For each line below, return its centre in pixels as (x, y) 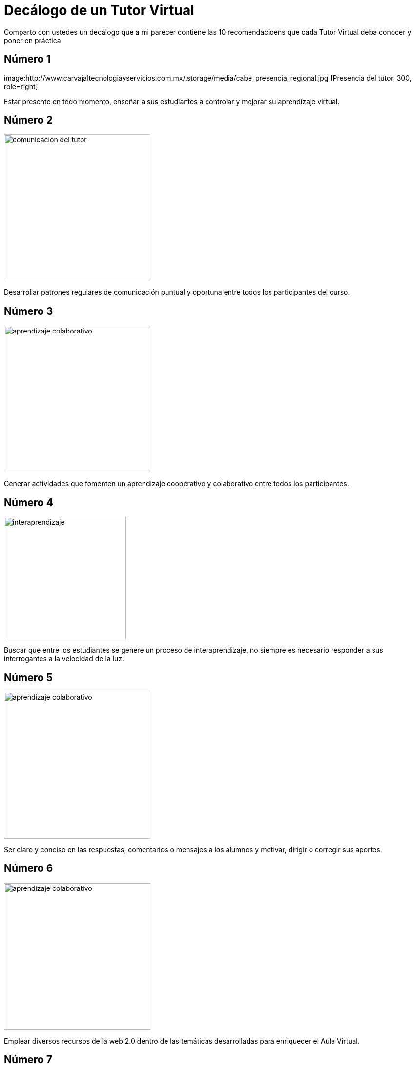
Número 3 (29, 311)
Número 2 (28, 120)
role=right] (21, 86)
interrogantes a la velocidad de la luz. (64, 659)
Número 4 (29, 502)
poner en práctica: (33, 40)
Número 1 (27, 59)
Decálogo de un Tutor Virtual (99, 10)
